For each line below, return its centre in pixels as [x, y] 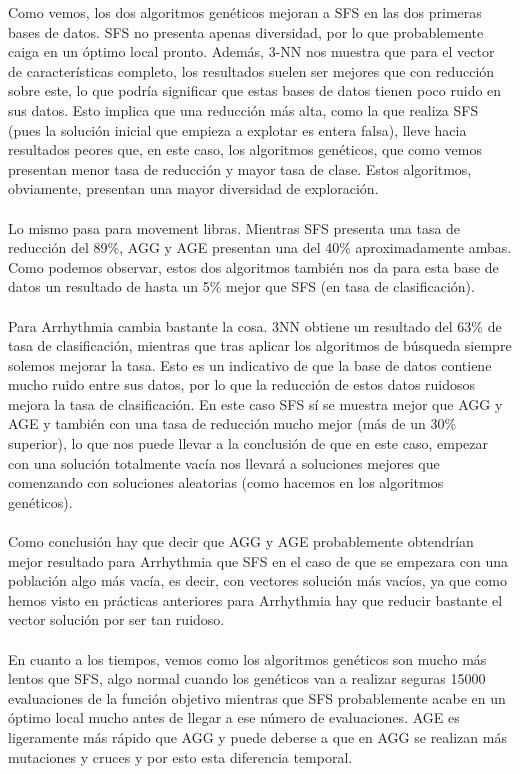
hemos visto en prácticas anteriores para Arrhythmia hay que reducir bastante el [255, 599]
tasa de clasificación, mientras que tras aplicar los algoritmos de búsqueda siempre [260, 345]
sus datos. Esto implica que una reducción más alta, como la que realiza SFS [243, 109]
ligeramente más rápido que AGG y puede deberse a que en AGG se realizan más [257, 736]
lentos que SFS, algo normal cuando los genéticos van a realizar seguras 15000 [247, 678]
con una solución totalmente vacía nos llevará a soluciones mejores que [224, 462]
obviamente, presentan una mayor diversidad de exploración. [193, 188]
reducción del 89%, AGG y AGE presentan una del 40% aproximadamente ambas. [260, 247]
